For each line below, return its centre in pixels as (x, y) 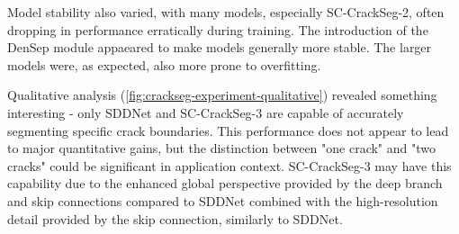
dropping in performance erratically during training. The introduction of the (218, 29)
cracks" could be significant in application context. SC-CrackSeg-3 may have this (229, 165)
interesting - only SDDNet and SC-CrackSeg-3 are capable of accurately (206, 112)
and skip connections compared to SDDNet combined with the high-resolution (223, 200)
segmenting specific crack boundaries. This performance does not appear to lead (228, 130)
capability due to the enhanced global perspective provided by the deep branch (225, 183)
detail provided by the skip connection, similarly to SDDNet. (175, 218)
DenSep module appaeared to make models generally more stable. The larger (220, 47)
